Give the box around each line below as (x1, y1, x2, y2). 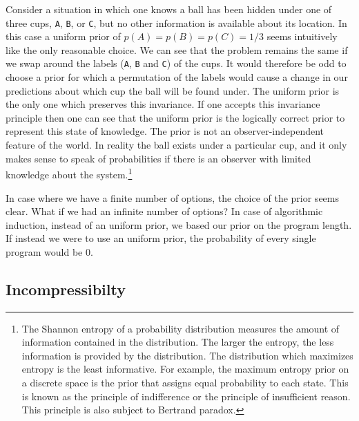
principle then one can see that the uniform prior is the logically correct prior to (6, 110, 345, 124)
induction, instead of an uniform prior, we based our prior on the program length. (6, 217, 352, 232)
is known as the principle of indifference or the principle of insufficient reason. (21, 389, 351, 403)
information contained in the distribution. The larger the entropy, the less (21, 335, 334, 349)
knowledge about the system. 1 (6, 165, 133, 181)
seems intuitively (266, 29, 338, 44)
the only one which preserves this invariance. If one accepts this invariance (6, 97, 320, 111)
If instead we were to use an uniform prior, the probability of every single (6, 231, 316, 245)
